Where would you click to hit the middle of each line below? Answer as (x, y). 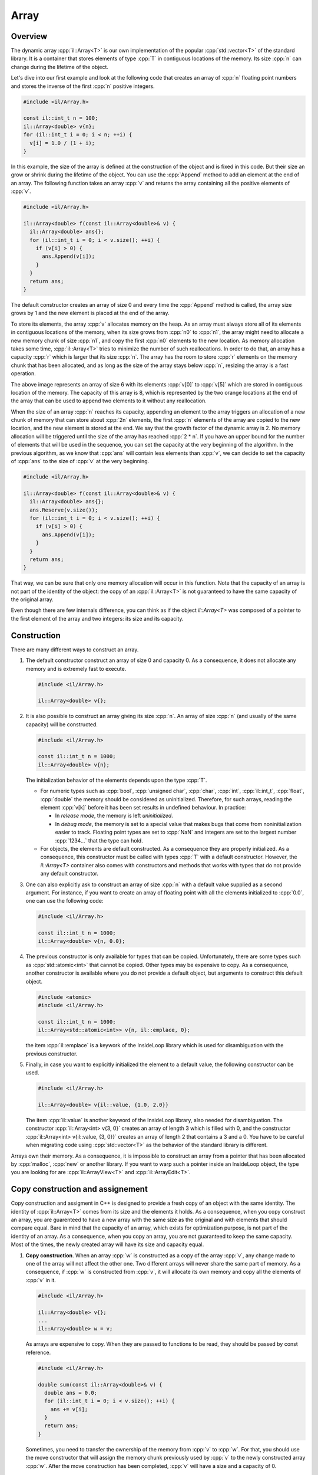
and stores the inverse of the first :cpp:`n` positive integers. (83, 86)
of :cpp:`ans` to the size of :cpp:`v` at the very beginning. (80, 461)
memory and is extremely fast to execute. (76, 668)
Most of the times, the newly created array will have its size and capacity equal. (107, 1244)
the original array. (32, 599)
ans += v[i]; (69, 1409)
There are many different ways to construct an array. (75, 650)
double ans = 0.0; (71, 1393)
